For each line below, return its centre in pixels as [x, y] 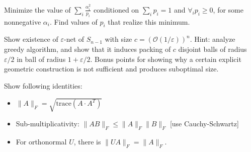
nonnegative [23, 21]
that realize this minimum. [149, 21]
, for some [228, 9]
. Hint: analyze [213, 39]
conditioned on [116, 9]
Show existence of [31, 39]
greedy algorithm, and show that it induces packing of [88, 49]
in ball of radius [41, 59]
